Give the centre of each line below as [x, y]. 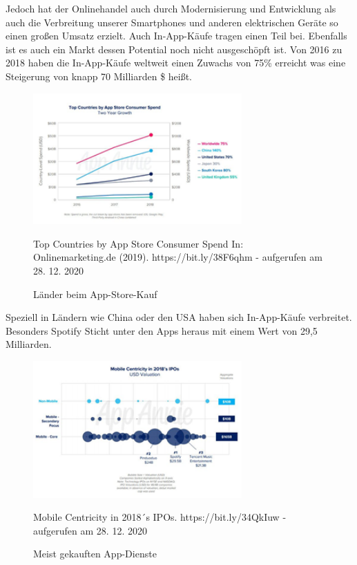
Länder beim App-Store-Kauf [95, 294]
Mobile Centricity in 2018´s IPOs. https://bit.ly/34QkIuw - [160, 517]
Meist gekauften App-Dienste [95, 554]
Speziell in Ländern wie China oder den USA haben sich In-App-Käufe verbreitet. [179, 317]
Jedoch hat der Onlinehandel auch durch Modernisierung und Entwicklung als [171, 8]
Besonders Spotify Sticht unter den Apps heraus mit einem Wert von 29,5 [162, 330]
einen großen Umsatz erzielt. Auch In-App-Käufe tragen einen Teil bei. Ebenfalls [176, 36]
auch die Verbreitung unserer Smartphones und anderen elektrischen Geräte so [172, 22]
